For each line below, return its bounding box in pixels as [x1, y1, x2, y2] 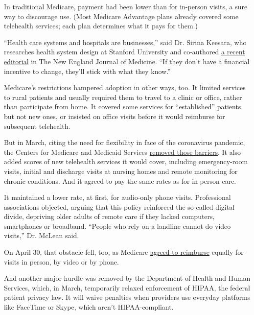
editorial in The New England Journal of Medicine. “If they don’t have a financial [4, 56, 250, 66]
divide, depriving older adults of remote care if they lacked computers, [4, 211, 215, 221]
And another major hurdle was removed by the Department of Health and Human [4, 273, 251, 283]
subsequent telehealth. [4, 121, 70, 131]
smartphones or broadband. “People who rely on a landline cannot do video [4, 220, 231, 231]
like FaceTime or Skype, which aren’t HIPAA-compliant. [4, 302, 174, 312]
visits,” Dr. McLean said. [4, 230, 79, 241]
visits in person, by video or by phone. [4, 256, 119, 267]
